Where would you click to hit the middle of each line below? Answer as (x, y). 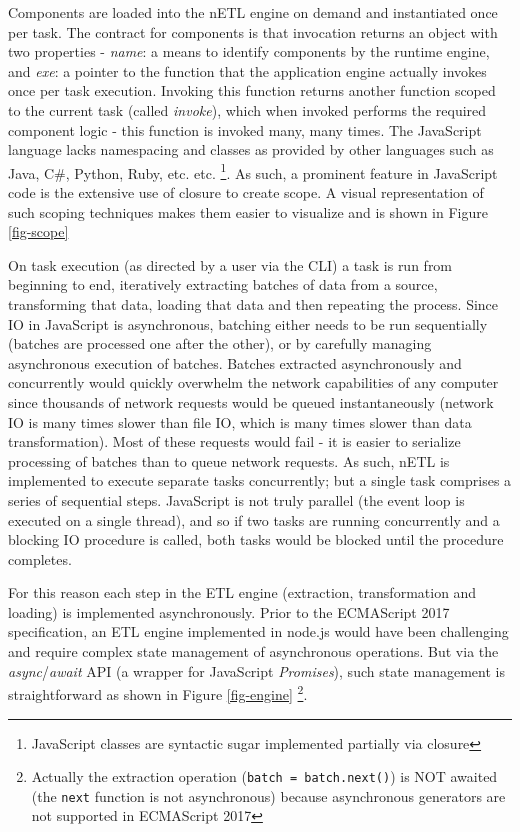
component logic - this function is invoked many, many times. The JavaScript (245, 129)
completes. (40, 558)
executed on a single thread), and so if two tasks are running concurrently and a (254, 519)
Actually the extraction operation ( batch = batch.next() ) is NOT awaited (264, 776)
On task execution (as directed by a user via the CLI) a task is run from (230, 264)
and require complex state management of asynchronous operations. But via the (253, 651)
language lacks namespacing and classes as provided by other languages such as (251, 149)
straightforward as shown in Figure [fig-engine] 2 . (158, 692)
